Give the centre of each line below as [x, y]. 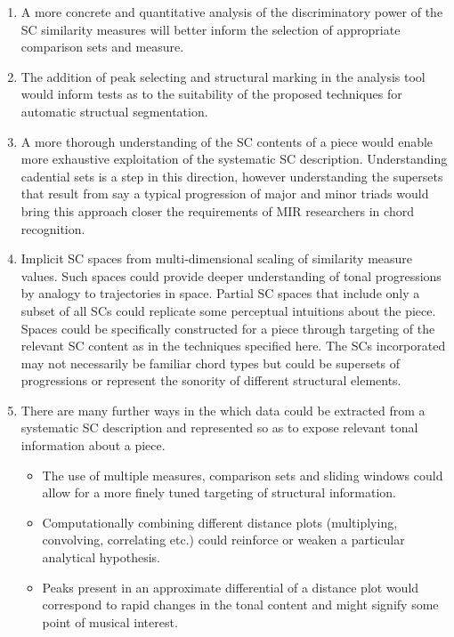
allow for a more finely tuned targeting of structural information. [219, 492]
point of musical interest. [110, 621]
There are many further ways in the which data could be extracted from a [223, 410]
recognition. [53, 228]
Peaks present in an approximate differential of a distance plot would [231, 587]
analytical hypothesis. [101, 557]
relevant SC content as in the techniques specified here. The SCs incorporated [233, 346]
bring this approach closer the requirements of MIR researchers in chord [217, 210]
